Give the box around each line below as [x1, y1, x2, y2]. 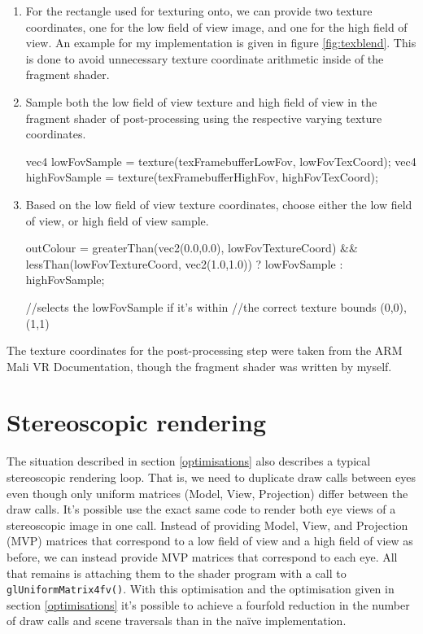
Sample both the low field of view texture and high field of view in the [25, 93, 377, 110]
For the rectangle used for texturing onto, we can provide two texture [25, 2, 373, 19]
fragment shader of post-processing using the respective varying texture [25, 109, 382, 126]
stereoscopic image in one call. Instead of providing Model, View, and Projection [7, 516, 408, 533]
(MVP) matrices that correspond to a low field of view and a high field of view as [7, 532, 413, 549]
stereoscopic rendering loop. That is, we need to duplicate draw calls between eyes [7, 469, 416, 485]
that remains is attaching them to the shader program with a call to [7, 564, 347, 581]
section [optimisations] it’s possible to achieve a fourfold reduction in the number [7, 596, 410, 613]
